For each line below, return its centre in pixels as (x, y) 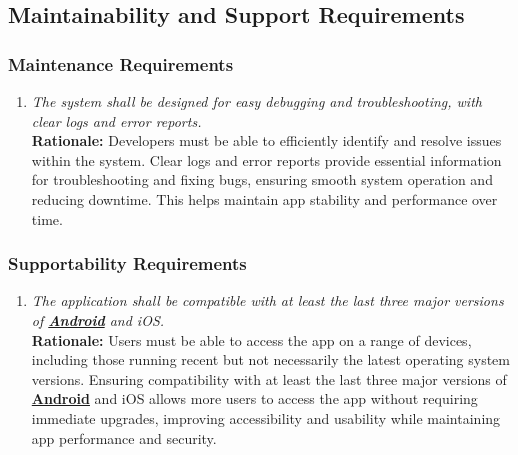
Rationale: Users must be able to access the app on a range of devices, (251, 339)
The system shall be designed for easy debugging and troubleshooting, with (256, 101)
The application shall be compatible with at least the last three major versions (267, 300)
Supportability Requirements (127, 263)
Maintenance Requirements (121, 63)
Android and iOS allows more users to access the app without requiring (254, 398)
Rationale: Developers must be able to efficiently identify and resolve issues (266, 140)
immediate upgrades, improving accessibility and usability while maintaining (266, 417)
